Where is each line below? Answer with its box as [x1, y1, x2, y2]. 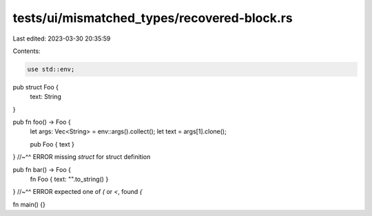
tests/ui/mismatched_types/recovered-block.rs [12, 10, 293, 25]
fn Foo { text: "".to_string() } [30, 175, 109, 184]
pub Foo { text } [30, 140, 75, 148]
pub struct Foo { [12, 83, 59, 91]
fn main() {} [12, 200, 46, 208]
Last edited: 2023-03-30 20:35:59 [12, 34, 111, 43]
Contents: [12, 47, 41, 55]
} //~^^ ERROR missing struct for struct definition [12, 153, 151, 161]
